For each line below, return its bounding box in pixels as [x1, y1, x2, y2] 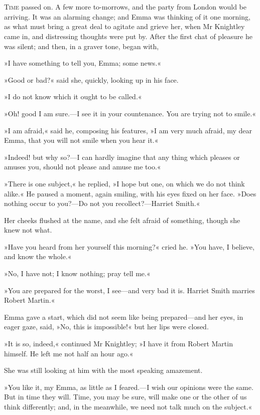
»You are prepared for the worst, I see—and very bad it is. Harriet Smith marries [4, 285, 255, 295]
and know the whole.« [4, 251, 72, 262]
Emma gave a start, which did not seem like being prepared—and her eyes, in [4, 311, 243, 322]
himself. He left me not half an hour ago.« [4, 348, 134, 358]
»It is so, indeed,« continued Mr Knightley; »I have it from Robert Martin [4, 338, 233, 349]
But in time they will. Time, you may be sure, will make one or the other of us [4, 391, 247, 402]
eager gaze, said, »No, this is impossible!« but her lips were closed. [4, 321, 209, 332]
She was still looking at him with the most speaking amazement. [4, 365, 203, 375]
